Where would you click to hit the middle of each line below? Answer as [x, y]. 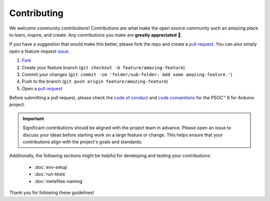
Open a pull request [42, 88]
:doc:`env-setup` [51, 167]
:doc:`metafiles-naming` [59, 181]
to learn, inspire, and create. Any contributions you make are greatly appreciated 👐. [96, 35]
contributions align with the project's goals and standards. [82, 142]
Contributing [36, 13]
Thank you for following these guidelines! [52, 192]
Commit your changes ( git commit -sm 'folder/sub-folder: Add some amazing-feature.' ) [127, 74]
